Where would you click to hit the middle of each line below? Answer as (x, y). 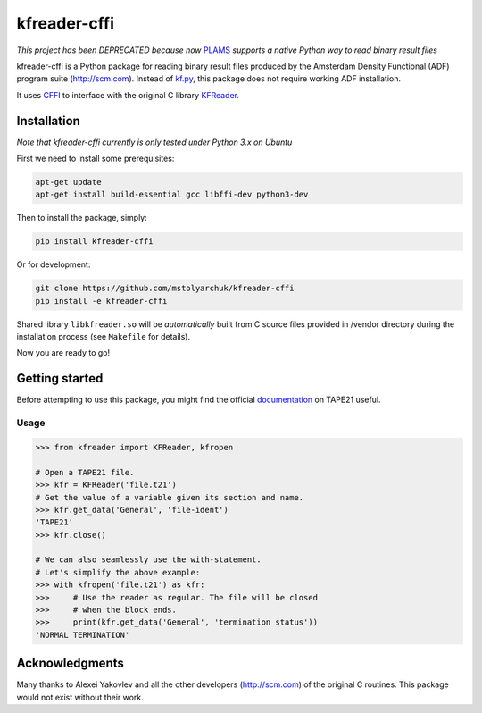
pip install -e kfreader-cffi (101, 301)
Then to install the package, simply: (82, 218)
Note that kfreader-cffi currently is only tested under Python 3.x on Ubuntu (154, 142)
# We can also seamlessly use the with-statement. (149, 560)
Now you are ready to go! (63, 353)
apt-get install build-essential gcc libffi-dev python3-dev (172, 195)
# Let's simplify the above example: (118, 572)
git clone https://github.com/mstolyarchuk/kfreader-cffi (165, 289)
